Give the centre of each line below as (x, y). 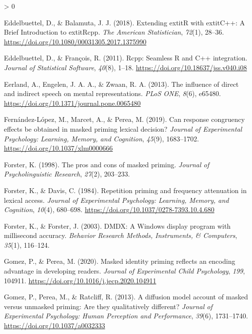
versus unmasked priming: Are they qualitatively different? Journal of (108, 306)
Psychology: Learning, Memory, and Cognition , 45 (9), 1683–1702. (102, 138)
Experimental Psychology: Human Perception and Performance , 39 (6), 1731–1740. (126, 316)
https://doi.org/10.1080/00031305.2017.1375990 (75, 41)
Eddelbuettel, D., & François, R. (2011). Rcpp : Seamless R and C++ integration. (126, 58)
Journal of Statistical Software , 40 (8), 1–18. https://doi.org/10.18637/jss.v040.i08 (126, 67)
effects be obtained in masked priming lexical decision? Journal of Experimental (123, 128)
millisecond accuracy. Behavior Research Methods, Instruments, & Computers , (121, 235)
